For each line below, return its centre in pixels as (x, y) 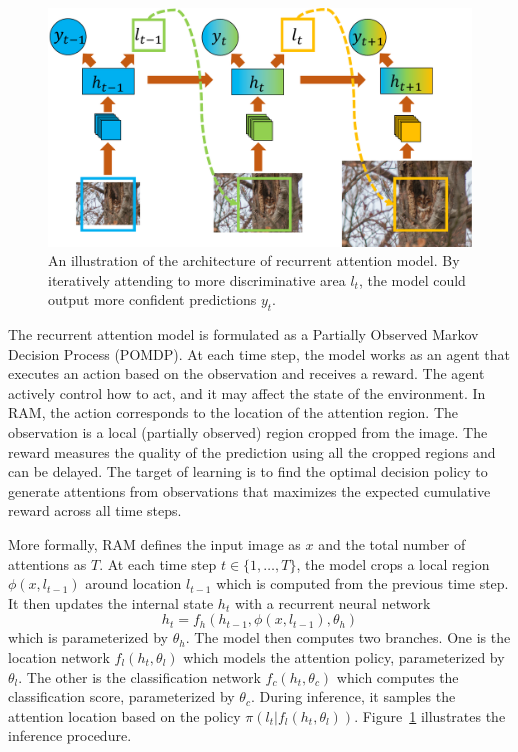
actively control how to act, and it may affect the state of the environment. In (247, 392)
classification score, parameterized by (121, 696)
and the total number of (392, 544)
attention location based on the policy (124, 715)
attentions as (47, 563)
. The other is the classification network (139, 676)
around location (133, 583)
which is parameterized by (88, 637)
